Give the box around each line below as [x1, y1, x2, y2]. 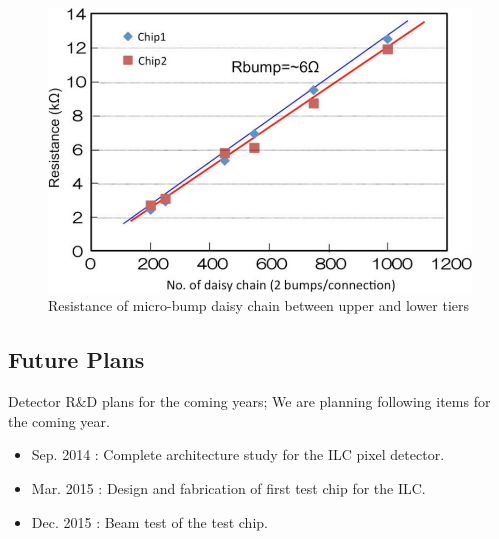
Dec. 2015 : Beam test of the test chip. [31, 511, 268, 532]
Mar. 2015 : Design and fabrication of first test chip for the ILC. [31, 477, 426, 498]
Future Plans [8, 344, 145, 375]
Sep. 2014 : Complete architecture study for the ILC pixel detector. [31, 444, 445, 465]
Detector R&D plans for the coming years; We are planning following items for [8, 391, 491, 412]
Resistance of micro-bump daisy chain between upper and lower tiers [48, 295, 470, 316]
